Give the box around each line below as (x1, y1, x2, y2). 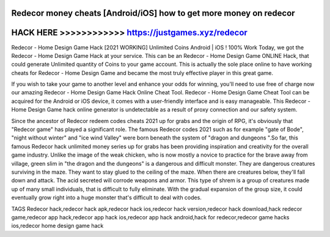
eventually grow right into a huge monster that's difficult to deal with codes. (11, 194, 202, 201)
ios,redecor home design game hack (11, 222, 104, 230)
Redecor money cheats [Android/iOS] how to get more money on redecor (11, 8, 296, 18)
